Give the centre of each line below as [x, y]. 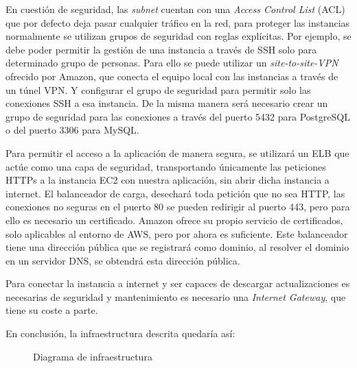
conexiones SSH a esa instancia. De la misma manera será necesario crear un [167, 103]
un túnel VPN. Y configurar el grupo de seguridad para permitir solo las [158, 89]
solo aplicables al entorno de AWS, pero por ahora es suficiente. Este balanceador [177, 233]
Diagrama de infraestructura [93, 356]
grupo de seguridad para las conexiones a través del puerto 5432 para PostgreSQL [178, 116]
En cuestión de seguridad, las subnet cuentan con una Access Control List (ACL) [175, 9]
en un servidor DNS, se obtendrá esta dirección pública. [123, 260]
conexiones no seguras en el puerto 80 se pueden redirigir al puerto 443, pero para [178, 207]
